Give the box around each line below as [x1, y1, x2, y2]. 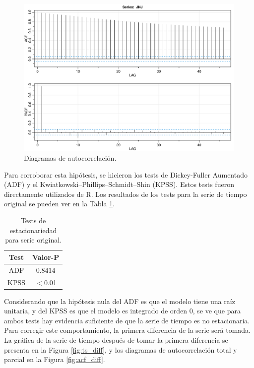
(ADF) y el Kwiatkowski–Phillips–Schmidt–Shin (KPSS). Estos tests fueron [4, 179, 234, 189]
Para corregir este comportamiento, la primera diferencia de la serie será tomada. [4, 325, 251, 335]
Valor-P [32, 251, 60, 262]
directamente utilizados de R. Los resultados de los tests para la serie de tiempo [4, 188, 247, 199]
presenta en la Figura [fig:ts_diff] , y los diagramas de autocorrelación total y [4, 344, 237, 355]
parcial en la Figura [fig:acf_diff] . [4, 354, 105, 365]
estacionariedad [9, 225, 57, 235]
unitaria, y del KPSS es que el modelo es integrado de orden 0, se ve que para [4, 306, 241, 316]
